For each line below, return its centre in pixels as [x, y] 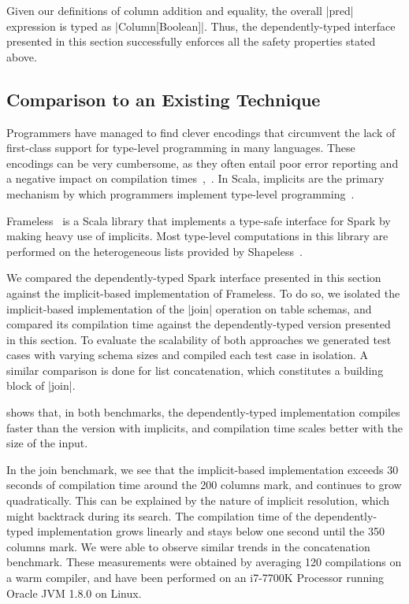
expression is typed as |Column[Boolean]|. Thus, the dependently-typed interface [201, 26]
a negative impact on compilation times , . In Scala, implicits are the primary [195, 178]
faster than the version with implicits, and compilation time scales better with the [204, 427]
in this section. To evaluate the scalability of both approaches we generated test [199, 339]
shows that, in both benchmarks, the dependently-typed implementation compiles [203, 412]
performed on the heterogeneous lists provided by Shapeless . [154, 251]
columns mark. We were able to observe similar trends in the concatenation [188, 546]
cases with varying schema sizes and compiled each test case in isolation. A [188, 355]
